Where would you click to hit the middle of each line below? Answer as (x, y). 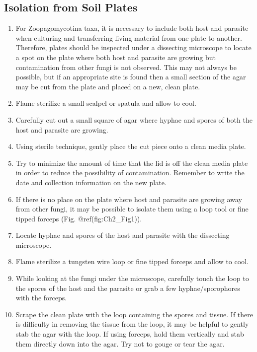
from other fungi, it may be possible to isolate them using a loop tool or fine (132, 209)
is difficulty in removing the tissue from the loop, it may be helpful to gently (132, 324)
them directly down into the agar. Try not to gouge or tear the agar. (120, 343)
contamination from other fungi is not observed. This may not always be (126, 67)
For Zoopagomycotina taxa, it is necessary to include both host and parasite (132, 28)
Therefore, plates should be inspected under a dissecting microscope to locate (133, 47)
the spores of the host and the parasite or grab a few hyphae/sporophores (128, 288)
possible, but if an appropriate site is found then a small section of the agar (131, 77)
